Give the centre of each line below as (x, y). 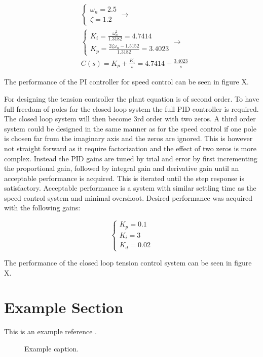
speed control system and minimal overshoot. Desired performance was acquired (128, 197)
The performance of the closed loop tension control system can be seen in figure (128, 263)
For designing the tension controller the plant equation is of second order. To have (132, 98)
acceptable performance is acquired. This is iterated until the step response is (124, 178)
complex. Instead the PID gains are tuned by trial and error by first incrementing (131, 158)
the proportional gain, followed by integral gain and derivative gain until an (122, 168)
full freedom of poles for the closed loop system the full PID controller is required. (131, 108)
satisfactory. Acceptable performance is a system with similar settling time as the (130, 188)
